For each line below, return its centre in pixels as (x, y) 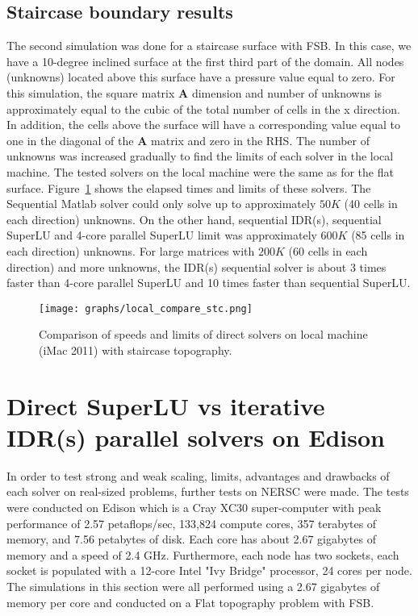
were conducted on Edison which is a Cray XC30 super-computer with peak (194, 508)
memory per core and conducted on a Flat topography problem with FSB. (190, 602)
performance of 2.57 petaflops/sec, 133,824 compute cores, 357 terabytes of (192, 523)
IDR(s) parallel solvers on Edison (196, 437)
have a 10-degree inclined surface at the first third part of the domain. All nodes (205, 61)
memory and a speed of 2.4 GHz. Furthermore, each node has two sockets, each (203, 554)
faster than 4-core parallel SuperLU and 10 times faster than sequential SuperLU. (209, 283)
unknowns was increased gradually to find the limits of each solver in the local (200, 156)
